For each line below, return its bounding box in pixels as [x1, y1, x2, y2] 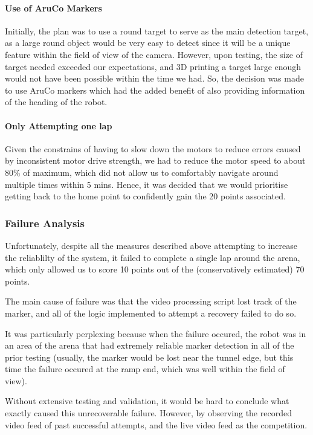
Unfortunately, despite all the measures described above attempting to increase [5, 239, 297, 251]
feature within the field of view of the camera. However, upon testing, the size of [5, 48, 303, 60]
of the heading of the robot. [5, 95, 108, 108]
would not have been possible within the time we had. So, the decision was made [5, 72, 304, 85]
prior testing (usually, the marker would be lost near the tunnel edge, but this [5, 350, 294, 363]
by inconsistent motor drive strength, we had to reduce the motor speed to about [5, 154, 306, 167]
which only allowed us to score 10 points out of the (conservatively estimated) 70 [5, 263, 305, 275]
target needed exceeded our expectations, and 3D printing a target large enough [5, 60, 302, 72]
